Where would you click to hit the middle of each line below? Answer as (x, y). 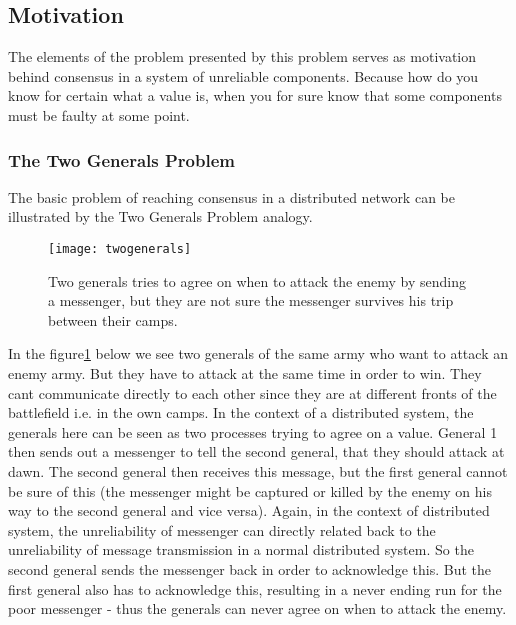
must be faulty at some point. (99, 114)
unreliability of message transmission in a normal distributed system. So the (241, 549)
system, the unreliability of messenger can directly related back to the (222, 529)
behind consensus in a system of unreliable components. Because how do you (243, 75)
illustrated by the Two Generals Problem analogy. (160, 216)
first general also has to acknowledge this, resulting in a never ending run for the (255, 588)
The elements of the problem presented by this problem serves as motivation (242, 56)
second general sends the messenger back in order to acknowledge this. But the (249, 568)
